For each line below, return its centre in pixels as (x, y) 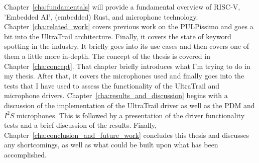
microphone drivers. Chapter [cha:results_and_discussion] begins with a (116, 95)
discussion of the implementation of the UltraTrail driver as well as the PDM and (129, 105)
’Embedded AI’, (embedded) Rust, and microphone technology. (101, 16)
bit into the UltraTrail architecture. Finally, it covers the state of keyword (118, 36)
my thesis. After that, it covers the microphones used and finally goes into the (124, 76)
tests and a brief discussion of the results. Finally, (80, 125)
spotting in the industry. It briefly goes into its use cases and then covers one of (126, 46)
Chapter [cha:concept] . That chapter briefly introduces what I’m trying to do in (127, 66)
